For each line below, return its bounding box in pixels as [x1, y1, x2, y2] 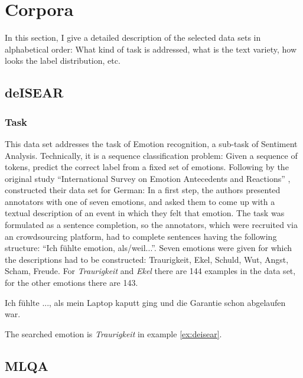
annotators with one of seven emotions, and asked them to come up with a [5, 195, 275, 207]
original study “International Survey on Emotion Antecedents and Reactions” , [5, 172, 291, 184]
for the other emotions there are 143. [5, 276, 138, 289]
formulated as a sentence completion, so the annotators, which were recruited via [5, 219, 298, 231]
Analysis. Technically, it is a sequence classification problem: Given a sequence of [5, 149, 298, 161]
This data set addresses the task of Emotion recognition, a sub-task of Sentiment [5, 137, 298, 149]
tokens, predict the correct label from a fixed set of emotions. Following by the [5, 161, 289, 173]
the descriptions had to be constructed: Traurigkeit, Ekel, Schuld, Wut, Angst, [5, 253, 289, 265]
